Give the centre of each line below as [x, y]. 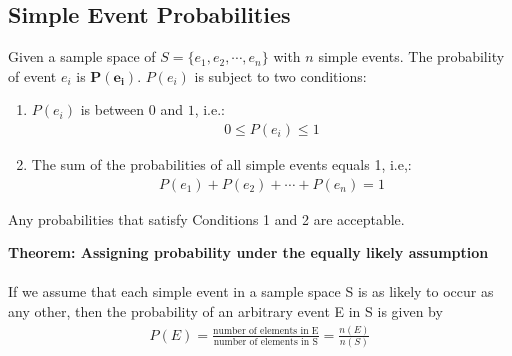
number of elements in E [266, 331]
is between [112, 109]
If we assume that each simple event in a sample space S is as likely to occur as [251, 291]
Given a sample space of [82, 56]
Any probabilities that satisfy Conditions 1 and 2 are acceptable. [206, 218]
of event [32, 75]
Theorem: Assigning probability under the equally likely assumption [248, 252]
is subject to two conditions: [280, 75]
